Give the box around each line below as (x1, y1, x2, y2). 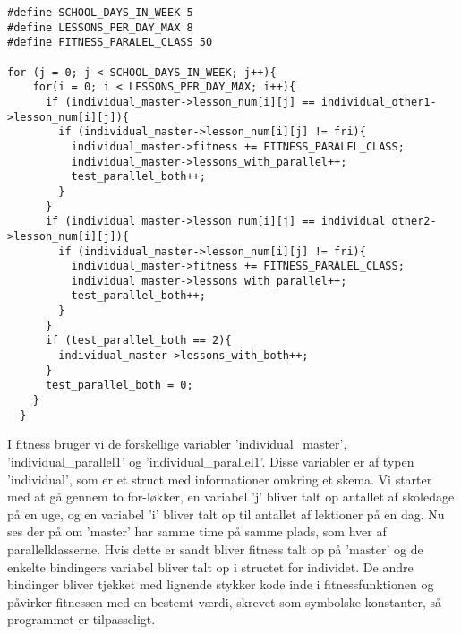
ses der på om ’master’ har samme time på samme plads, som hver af (7, 522, 387, 541)
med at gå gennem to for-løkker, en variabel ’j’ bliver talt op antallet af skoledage (7, 487, 455, 506)
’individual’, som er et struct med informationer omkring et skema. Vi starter (7, 469, 432, 488)
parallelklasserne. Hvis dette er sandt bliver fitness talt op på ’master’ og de (7, 539, 423, 558)
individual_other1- (320, 95, 437, 108)
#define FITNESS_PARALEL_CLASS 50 (7, 36, 213, 49)
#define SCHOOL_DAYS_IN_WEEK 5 (7, 6, 193, 19)
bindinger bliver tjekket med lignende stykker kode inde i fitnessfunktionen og (7, 575, 434, 594)
